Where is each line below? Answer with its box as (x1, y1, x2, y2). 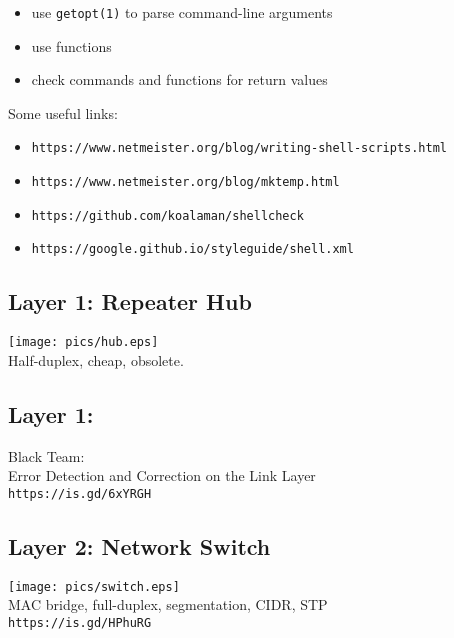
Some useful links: (8, 102, 118, 123)
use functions (31, 35, 112, 56)
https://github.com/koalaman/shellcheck (31, 208, 304, 223)
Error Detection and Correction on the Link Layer (8, 465, 316, 486)
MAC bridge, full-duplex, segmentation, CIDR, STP (8, 594, 328, 615)
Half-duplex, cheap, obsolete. (8, 349, 184, 370)
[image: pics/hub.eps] (8, 335, 159, 350)
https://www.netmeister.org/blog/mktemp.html (31, 175, 340, 190)
